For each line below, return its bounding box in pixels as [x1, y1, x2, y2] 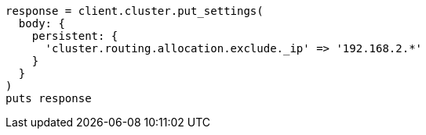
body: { [18, 17, 65, 30]
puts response [5, 92, 92, 105]
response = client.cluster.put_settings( [5, 5, 264, 17]
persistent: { [31, 30, 118, 42]
